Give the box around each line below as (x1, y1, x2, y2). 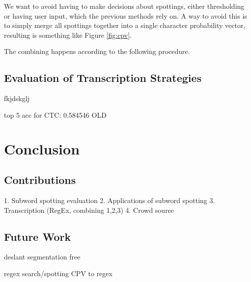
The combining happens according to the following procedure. (4, 46, 190, 56)
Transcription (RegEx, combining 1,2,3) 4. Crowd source (4, 205, 174, 215)
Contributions (4, 172, 76, 187)
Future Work (4, 229, 71, 244)
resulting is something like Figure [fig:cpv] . (4, 29, 132, 40)
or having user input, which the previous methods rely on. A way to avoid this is (4, 10, 247, 21)
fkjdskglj (4, 93, 29, 103)
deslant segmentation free (4, 252, 81, 262)
